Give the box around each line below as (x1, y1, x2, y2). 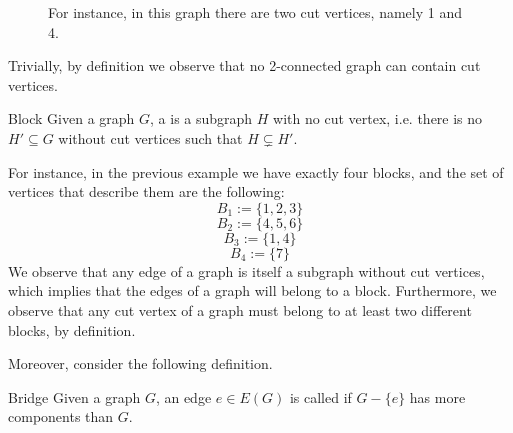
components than (8, 406, 114, 427)
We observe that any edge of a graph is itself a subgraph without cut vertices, (8, 260, 485, 281)
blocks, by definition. (8, 319, 136, 340)
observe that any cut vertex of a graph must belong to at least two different (8, 299, 472, 320)
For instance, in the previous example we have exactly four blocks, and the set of (8, 161, 504, 182)
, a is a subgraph (150, 108, 253, 129)
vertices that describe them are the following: (8, 181, 285, 202)
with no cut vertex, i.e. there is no (273, 108, 483, 129)
